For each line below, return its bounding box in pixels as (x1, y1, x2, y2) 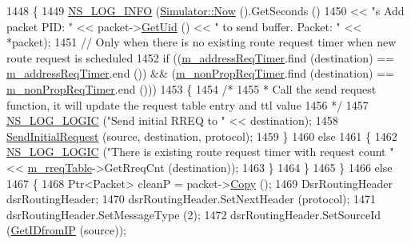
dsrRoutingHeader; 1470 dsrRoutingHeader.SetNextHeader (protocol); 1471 (6, 190, 377, 207)
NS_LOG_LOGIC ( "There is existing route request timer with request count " (6, 143, 394, 160)
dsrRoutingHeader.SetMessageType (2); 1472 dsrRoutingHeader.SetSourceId (6, 206, 381, 222)
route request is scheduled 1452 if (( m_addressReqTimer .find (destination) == (6, 49, 395, 66)
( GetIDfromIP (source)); (6, 222, 127, 238)
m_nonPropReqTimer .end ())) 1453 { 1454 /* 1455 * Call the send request (6, 80, 377, 97)
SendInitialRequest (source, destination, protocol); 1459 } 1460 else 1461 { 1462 (6, 127, 397, 144)
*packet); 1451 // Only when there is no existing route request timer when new (6, 34, 397, 50)
